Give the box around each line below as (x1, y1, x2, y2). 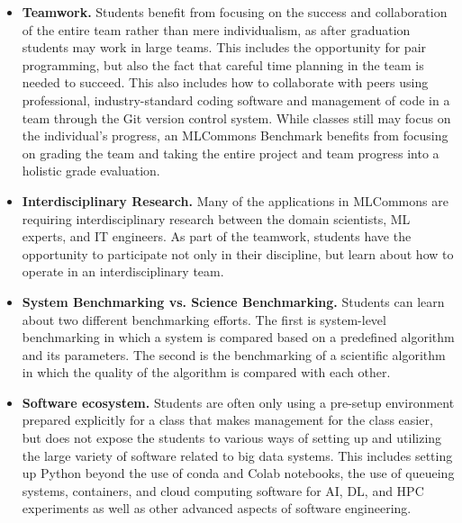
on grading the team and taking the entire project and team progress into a (22, 143, 439, 162)
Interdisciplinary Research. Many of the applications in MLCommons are (22, 191, 448, 210)
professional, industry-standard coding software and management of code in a (22, 90, 450, 109)
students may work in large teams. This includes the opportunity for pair (22, 38, 427, 57)
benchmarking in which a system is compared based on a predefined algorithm (22, 328, 455, 347)
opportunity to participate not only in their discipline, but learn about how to (22, 244, 454, 263)
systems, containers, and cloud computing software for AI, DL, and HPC (22, 481, 424, 500)
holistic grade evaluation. (22, 161, 160, 180)
